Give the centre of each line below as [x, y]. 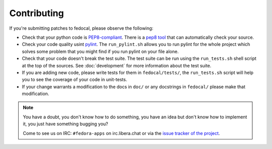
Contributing [37, 13]
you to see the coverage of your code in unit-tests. [75, 80]
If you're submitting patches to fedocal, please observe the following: [81, 28]
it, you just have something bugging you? [65, 124]
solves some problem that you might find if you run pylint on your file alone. [100, 51]
